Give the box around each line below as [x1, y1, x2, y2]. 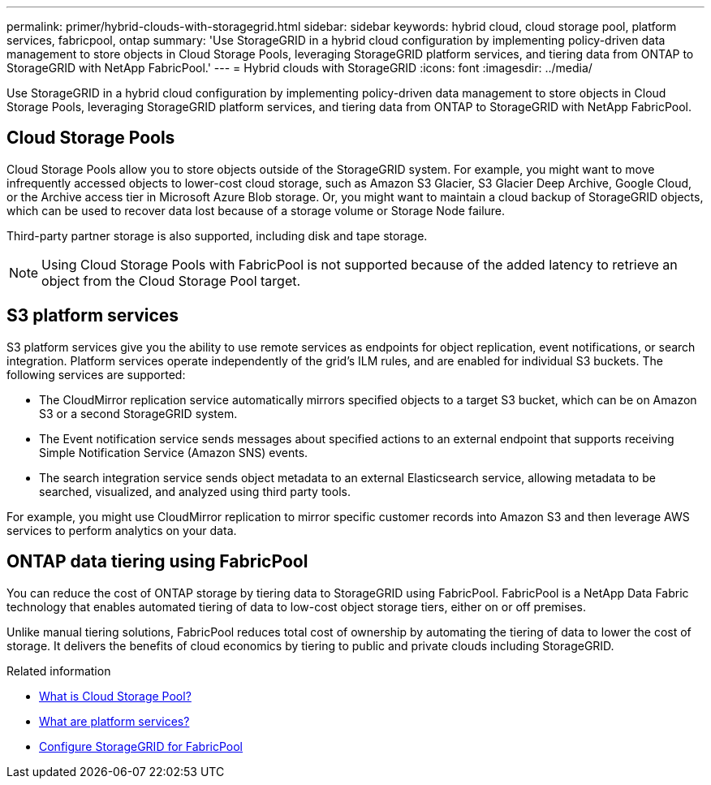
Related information [6, 663, 111, 678]
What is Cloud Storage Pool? [39, 688, 192, 703]
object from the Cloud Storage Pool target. [41, 272, 301, 289]
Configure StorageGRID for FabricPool [39, 739, 243, 753]
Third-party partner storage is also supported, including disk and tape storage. [6, 228, 428, 243]
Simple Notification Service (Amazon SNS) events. [39, 445, 308, 459]
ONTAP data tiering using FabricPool [6, 551, 308, 572]
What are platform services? [39, 714, 190, 728]
